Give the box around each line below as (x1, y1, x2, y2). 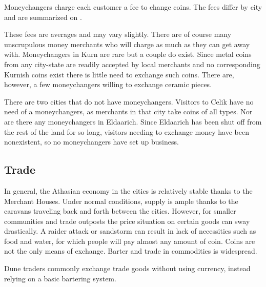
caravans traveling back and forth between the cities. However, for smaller (4, 206, 236, 216)
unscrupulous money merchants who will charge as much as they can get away (4, 38, 250, 49)
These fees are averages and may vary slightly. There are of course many (4, 29, 232, 39)
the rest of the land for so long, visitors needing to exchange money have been (4, 126, 249, 137)
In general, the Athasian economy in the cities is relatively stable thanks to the (4, 185, 253, 196)
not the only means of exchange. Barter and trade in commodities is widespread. (4, 245, 257, 256)
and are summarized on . (4, 11, 82, 22)
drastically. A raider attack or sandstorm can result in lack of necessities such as (4, 225, 256, 236)
